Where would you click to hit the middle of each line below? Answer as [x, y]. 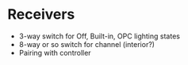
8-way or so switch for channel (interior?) [87, 44]
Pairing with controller [55, 52]
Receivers [41, 14]
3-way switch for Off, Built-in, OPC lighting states [99, 36]
